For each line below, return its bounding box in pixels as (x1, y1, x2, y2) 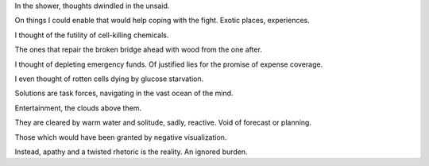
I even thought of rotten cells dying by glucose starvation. (14, 74, 204, 83)
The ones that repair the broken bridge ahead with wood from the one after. (14, 44, 262, 55)
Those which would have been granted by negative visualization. (14, 132, 227, 142)
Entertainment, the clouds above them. (14, 103, 142, 113)
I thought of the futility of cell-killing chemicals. (14, 30, 169, 40)
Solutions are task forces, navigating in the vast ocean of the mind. (14, 88, 234, 98)
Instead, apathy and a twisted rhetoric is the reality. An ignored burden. (14, 147, 248, 156)
